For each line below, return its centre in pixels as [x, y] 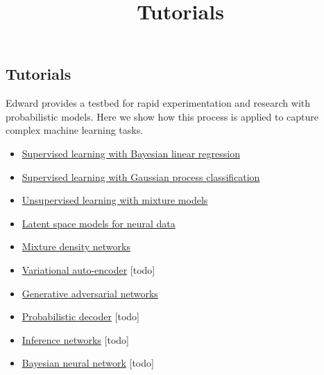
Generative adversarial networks [90, 293]
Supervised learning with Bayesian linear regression [131, 153]
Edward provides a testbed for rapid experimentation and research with [158, 103]
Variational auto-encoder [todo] [88, 269]
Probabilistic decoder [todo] [80, 316]
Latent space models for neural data [99, 223]
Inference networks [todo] [75, 339]
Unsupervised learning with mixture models [115, 200]
